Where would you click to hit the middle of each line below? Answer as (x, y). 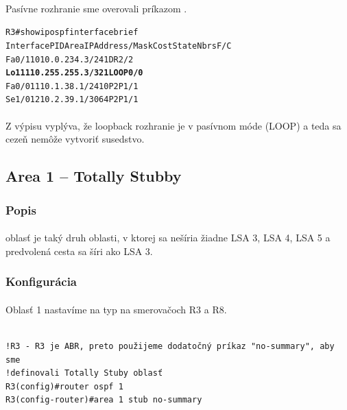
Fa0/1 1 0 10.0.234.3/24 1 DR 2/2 (70, 59)
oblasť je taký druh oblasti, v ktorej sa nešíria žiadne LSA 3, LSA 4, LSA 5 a (168, 238)
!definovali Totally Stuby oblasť (84, 373)
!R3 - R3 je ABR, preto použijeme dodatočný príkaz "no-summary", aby (170, 346)
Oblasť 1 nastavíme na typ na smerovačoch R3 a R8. (116, 309)
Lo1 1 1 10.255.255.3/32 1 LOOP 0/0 (74, 73)
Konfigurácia (41, 281)
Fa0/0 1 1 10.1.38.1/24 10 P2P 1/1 (72, 86)
